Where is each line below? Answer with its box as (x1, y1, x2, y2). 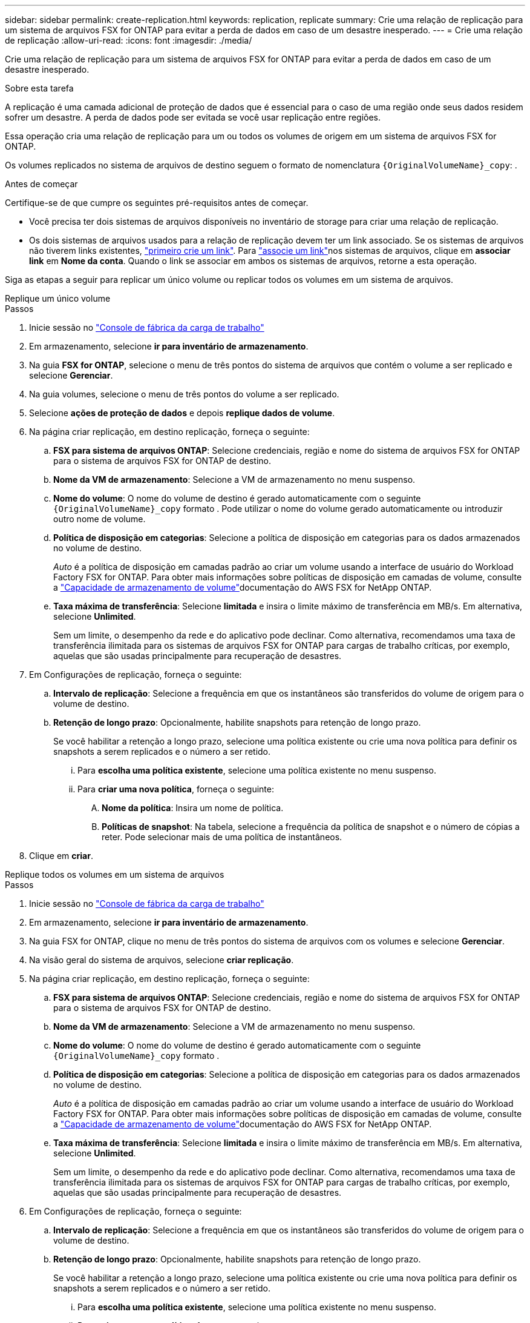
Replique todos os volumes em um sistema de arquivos (5, 869, 224, 880)
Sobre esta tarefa (5, 83, 74, 93)
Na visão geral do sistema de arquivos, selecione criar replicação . (29, 955, 294, 965)
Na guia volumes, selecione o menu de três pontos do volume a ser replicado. (29, 389, 339, 399)
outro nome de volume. (53, 514, 146, 524)
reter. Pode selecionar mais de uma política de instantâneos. (102, 832, 342, 842)
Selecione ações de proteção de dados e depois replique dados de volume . (29, 408, 335, 418)
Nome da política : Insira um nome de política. (102, 803, 284, 813)
